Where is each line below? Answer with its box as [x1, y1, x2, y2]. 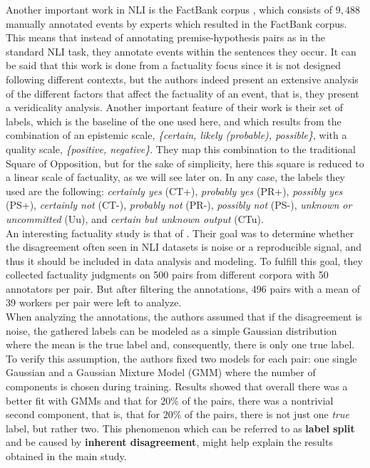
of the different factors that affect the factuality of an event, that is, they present [6, 85, 359, 100]
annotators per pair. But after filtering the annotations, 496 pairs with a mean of [6, 281, 360, 296]
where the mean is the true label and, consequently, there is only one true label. [6, 337, 355, 352]
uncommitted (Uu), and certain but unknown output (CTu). [6, 211, 264, 226]
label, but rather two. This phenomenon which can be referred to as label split [6, 420, 355, 435]
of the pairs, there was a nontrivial [182, 392, 334, 407]
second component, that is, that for [6, 407, 160, 422]
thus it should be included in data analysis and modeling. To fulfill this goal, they [6, 253, 363, 268]
